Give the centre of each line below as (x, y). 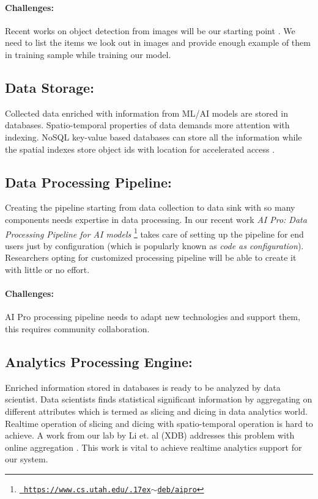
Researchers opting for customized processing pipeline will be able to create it (151, 257)
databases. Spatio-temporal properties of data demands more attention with (147, 125)
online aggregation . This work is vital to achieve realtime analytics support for (153, 447)
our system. (27, 459)
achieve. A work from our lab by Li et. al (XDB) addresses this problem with (150, 435)
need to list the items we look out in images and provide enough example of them (158, 42)
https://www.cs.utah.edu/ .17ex (87, 490)
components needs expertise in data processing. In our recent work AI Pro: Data (156, 219)
